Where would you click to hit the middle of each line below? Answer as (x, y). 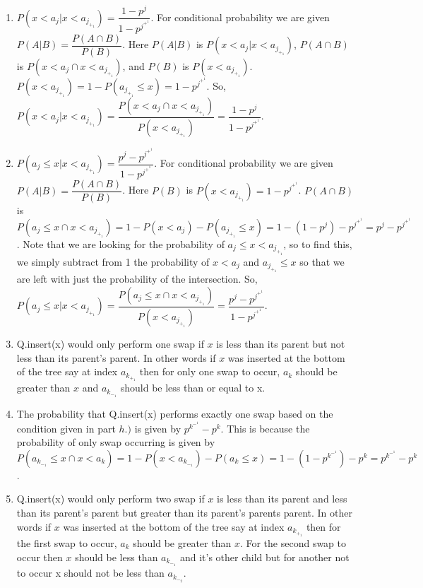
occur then (40, 557)
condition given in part (66, 428)
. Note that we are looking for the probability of (120, 243)
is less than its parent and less (282, 499)
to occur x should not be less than (90, 573)
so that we (322, 261)
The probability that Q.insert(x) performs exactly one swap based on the (175, 413)
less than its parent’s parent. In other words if (116, 357)
